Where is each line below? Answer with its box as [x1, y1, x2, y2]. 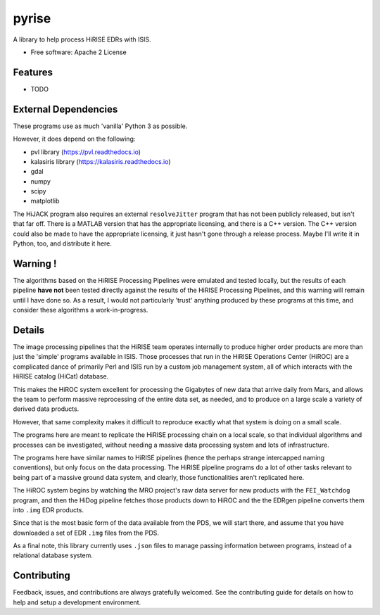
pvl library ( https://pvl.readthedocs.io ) [30, 148, 141, 156]
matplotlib [30, 197, 60, 205]
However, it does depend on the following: [13, 134, 136, 144]
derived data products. [13, 405, 80, 413]
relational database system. [13, 551, 93, 559]
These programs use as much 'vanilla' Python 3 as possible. [13, 122, 188, 130]
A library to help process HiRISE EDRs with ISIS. [13, 35, 151, 44]
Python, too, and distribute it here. [13, 239, 113, 248]
